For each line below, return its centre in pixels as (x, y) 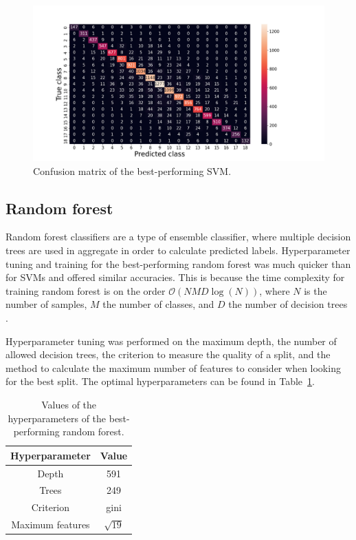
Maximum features (51, 525)
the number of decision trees (288, 304)
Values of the (69, 404)
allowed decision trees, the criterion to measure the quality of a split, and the (168, 354)
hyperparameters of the (57, 418)
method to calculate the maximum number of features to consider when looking (173, 367)
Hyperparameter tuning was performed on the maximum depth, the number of (171, 341)
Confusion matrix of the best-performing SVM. (132, 170)
